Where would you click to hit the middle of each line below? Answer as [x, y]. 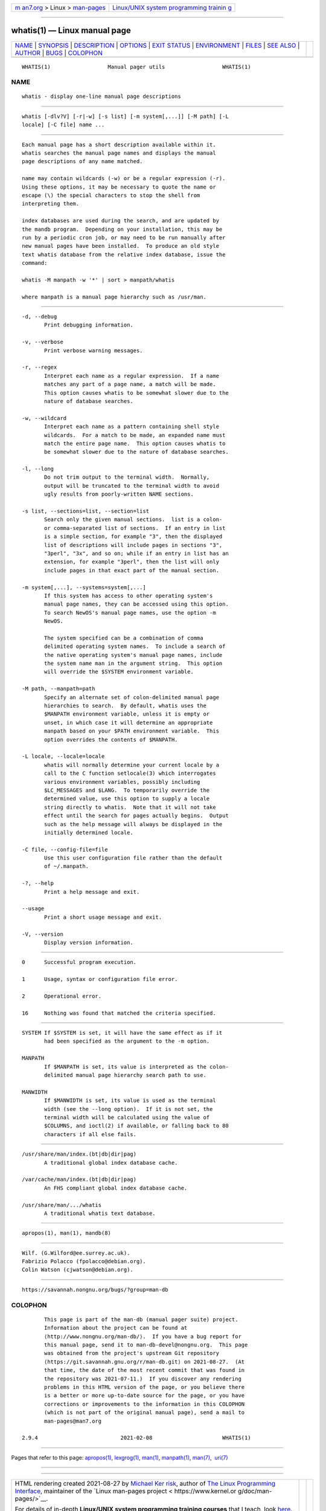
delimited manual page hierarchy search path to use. [125, 1075]
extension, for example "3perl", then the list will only [132, 562]
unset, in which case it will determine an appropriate [129, 723]
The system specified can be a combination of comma [124, 638]
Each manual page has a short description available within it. [119, 144]
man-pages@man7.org [73, 1421]
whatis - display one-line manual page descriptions [101, 96]
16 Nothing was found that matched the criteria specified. [119, 1013]
